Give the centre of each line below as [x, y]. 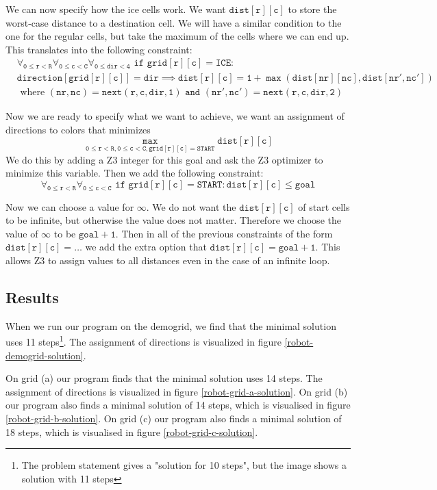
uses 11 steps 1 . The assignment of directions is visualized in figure [143, 341]
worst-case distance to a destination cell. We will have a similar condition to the [174, 22]
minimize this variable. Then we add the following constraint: [135, 173]
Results [32, 297]
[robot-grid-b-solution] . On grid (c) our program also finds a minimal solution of [174, 418]
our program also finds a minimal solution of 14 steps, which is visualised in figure [178, 405]
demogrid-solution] [45, 355]
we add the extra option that [146, 247]
